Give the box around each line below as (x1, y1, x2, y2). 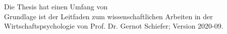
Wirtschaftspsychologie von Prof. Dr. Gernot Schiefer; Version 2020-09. (4, 21, 223, 31)
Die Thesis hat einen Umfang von (4, 1, 108, 11)
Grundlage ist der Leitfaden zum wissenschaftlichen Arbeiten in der (4, 11, 213, 21)
